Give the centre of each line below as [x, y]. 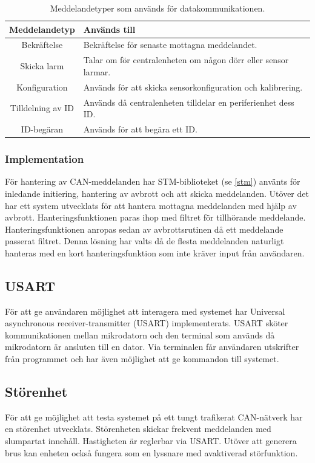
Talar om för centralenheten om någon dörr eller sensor [186, 60]
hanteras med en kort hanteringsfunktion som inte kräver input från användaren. [155, 252]
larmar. [97, 71]
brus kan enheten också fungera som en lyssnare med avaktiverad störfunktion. [151, 452]
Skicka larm [42, 66]
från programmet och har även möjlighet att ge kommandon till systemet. [142, 359]
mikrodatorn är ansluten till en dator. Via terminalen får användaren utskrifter [152, 347]
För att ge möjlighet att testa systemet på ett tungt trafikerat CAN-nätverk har [154, 417]
